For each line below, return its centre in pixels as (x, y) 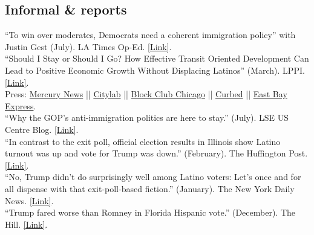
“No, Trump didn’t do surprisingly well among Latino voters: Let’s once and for (153, 177)
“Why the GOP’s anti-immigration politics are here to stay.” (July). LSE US (147, 117)
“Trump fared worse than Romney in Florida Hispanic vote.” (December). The (150, 212)
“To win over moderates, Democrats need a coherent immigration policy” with (150, 35)
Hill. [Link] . (26, 224)
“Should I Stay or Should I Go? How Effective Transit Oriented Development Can (157, 58)
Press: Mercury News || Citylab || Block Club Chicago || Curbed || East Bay (146, 94)
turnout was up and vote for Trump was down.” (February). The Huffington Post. (156, 153)
